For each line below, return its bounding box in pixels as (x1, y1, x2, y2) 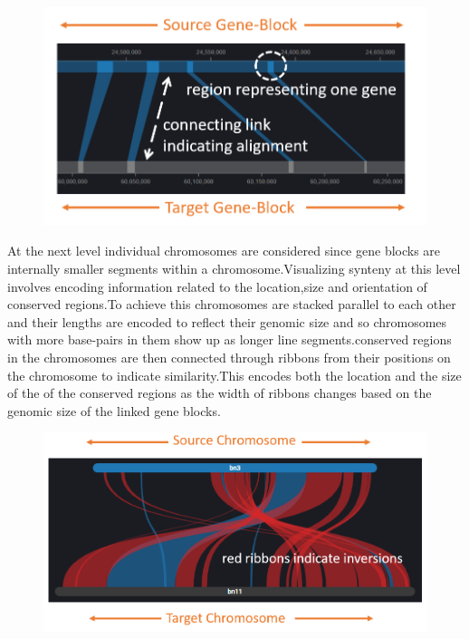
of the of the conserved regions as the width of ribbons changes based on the (7, 383, 432, 402)
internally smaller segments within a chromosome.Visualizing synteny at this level (7, 259, 461, 278)
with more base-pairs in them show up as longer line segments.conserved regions (7, 330, 452, 349)
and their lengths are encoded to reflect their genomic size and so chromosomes (7, 312, 447, 331)
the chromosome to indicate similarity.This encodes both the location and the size (7, 365, 462, 384)
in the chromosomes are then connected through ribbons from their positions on (7, 348, 451, 367)
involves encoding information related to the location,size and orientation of (7, 276, 427, 295)
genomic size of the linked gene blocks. (7, 401, 221, 420)
